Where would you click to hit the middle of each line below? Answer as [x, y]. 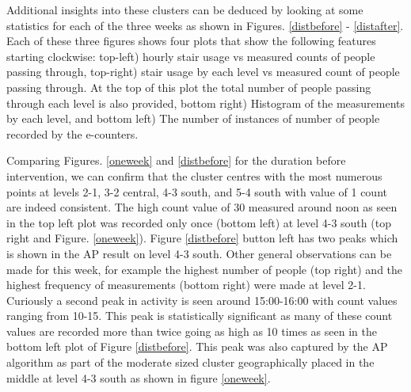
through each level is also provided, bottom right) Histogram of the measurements [206, 103]
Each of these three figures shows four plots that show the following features [191, 41]
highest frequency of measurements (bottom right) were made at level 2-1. [186, 285]
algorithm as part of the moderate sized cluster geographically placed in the [190, 362]
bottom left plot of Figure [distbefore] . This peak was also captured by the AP [197, 346]
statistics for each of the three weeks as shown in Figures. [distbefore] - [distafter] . [205, 25]
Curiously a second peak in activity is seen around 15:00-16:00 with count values [202, 300]
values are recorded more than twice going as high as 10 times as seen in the [192, 331]
